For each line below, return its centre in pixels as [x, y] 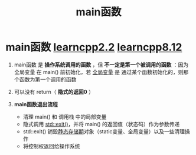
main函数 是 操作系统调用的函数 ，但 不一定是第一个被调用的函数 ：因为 [101, 65]
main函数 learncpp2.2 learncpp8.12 [94, 47]
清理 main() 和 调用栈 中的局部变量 [65, 117]
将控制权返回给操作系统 [51, 146]
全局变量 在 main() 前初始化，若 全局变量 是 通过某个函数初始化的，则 [99, 72]
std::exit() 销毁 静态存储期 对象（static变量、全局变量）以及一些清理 [104, 131]
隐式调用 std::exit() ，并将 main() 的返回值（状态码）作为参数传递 [101, 124]
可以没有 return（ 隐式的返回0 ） [54, 92]
